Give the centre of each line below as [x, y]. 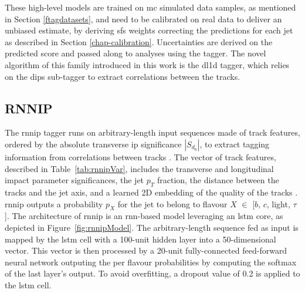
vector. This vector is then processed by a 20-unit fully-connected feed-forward [146, 250]
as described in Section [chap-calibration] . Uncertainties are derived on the [139, 41]
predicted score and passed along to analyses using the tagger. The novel [135, 53]
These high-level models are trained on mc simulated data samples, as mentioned [150, 7]
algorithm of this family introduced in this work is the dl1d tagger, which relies [147, 64]
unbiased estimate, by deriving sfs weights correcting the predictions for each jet [149, 30]
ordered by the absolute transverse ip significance [93, 144]
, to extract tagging [235, 144]
